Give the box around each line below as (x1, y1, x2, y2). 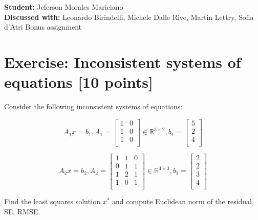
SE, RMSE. (4, 206, 40, 216)
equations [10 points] (4, 71, 154, 92)
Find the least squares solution (4, 195, 100, 206)
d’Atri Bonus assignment (4, 21, 81, 32)
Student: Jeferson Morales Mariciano (4, 2, 123, 12)
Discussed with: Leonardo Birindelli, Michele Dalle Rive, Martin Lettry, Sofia (4, 11, 254, 22)
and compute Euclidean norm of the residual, (112, 195, 254, 206)
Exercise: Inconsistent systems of (4, 51, 241, 72)
